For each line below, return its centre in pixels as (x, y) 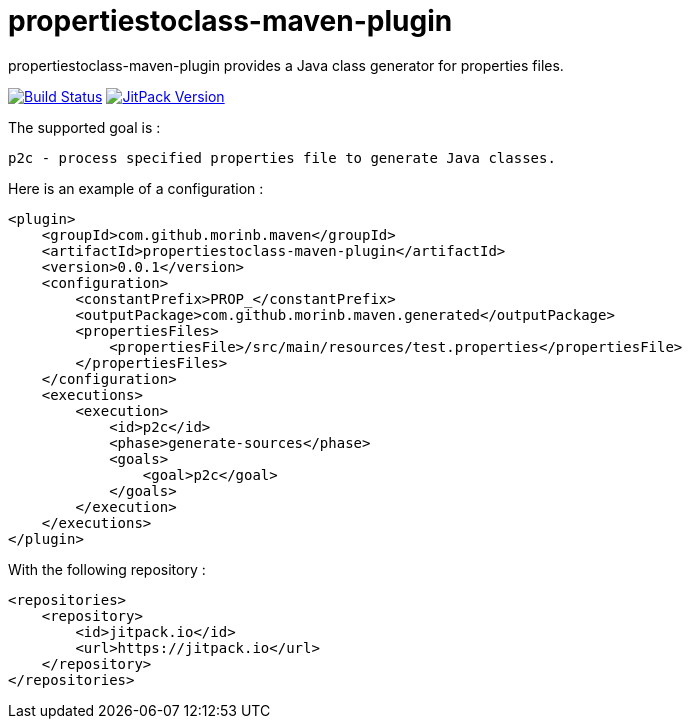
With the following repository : (107, 569)
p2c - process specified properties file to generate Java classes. (282, 157)
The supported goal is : (84, 127)
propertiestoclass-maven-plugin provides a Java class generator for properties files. (286, 65)
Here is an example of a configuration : (136, 188)
